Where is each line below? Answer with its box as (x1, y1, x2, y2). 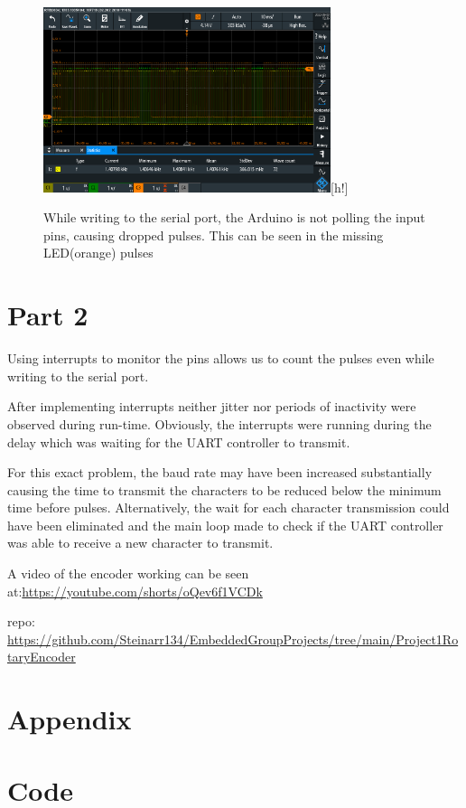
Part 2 (7, 296, 89, 334)
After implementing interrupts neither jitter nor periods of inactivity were (7, 397, 416, 416)
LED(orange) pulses (43, 243, 154, 262)
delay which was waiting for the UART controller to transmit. (7, 432, 350, 451)
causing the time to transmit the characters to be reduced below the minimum (7, 480, 442, 499)
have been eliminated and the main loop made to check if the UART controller (7, 515, 443, 534)
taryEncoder (7, 647, 76, 666)
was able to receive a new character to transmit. (7, 533, 274, 552)
